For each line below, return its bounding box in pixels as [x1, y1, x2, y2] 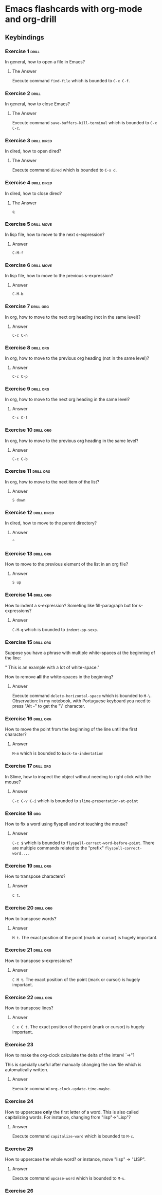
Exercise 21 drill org [5, 946, 52, 953]
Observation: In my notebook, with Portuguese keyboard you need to [12, 698, 151, 704]
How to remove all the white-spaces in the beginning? [5, 674, 113, 680]
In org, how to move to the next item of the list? [5, 479, 100, 484]
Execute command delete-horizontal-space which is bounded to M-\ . [12, 693, 152, 699]
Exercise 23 [5, 1041, 34, 1048]
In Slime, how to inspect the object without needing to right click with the [5, 773, 151, 779]
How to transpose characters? [5, 873, 66, 879]
